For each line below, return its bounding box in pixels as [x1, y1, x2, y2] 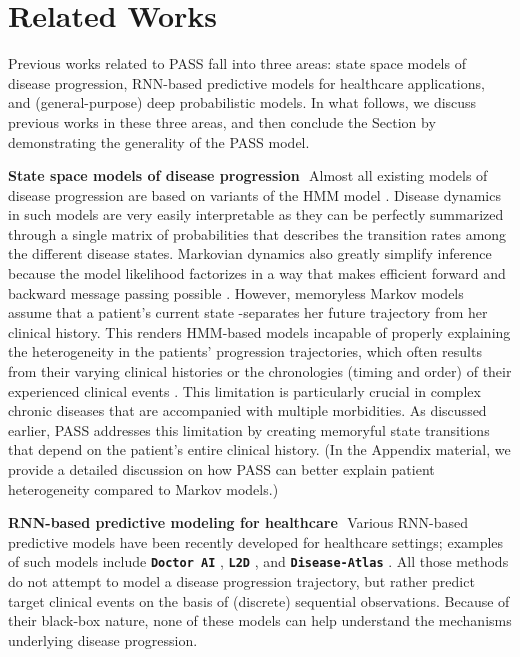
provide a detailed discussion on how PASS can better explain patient [8, 459, 435, 479]
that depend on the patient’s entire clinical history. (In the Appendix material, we [8, 439, 511, 460]
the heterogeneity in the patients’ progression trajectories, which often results [8, 341, 482, 362]
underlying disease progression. [8, 629, 198, 650]
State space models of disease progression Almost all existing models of [8, 165, 488, 186]
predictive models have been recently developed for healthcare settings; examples [8, 531, 504, 552]
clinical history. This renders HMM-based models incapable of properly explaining [8, 321, 511, 342]
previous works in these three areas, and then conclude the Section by [8, 111, 436, 132]
